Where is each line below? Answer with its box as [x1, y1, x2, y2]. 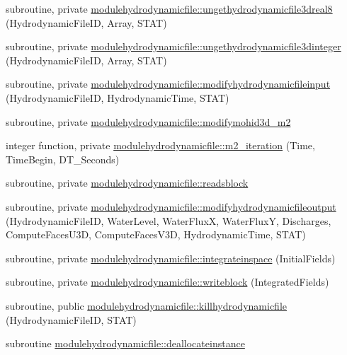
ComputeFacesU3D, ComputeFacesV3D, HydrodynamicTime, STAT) [6, 227, 306, 242]
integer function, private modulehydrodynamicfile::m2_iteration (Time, [6, 138, 315, 153]
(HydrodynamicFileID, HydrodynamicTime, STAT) [6, 90, 229, 105]
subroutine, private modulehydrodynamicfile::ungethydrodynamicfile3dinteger [6, 39, 341, 54]
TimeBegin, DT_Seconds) [6, 151, 120, 166]
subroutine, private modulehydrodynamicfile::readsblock [6, 175, 249, 190]
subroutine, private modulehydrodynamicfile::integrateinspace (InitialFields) [6, 250, 336, 265]
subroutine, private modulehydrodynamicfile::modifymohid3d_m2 [6, 114, 291, 129]
